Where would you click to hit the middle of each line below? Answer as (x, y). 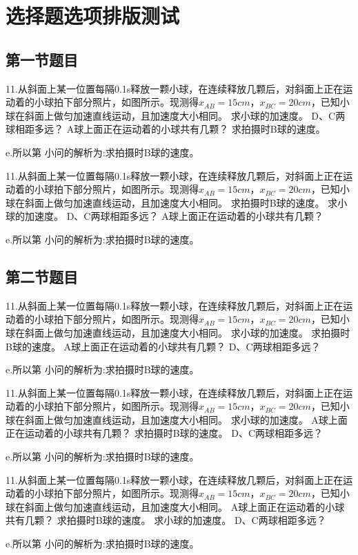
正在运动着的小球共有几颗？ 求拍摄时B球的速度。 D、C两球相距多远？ (165, 433)
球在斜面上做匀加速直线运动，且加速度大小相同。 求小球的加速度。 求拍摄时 (178, 332)
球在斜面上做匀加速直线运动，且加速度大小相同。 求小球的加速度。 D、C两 (176, 115)
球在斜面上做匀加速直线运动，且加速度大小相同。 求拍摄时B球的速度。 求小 (177, 202)
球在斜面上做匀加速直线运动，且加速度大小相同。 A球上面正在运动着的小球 (175, 506)
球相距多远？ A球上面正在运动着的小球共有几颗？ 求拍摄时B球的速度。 (166, 129)
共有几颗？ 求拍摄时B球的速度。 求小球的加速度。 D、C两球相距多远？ (166, 520)
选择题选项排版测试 (93, 16)
